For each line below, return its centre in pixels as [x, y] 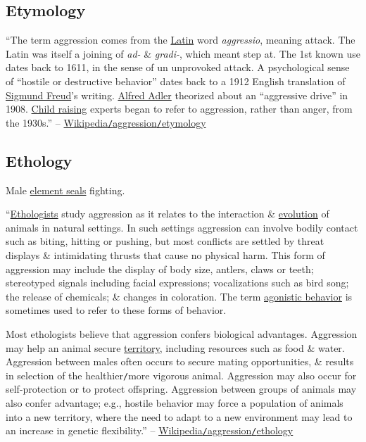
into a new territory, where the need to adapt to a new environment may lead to [179, 416]
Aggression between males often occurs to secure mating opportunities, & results [180, 361]
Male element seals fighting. [65, 190]
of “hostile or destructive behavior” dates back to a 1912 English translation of [176, 81]
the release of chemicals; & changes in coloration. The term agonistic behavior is [179, 296]
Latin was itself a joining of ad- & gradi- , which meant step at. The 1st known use [183, 53]
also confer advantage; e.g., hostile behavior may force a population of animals [175, 403]
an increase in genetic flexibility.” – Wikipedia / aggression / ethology [150, 430]
